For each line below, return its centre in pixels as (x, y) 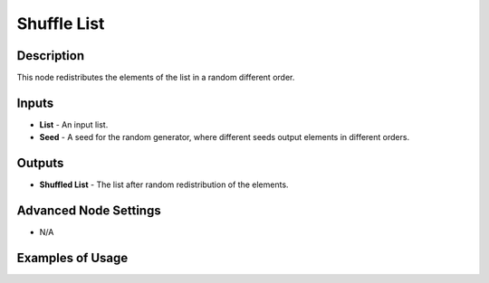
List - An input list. (74, 124)
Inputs (35, 103)
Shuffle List (61, 24)
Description (51, 56)
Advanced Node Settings (89, 211)
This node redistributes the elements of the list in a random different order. (156, 78)
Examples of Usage (72, 258)
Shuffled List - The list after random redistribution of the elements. (164, 184)
